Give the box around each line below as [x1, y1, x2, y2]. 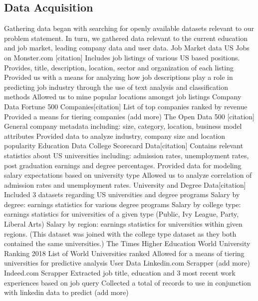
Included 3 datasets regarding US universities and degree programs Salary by [4, 189, 240, 200]
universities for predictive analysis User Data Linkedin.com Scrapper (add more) [4, 258, 251, 268]
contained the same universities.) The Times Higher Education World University [4, 238, 251, 249]
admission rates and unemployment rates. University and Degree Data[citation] [4, 179, 246, 190]
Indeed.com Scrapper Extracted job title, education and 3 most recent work [4, 268, 236, 278]
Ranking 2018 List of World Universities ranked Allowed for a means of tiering [4, 248, 245, 258]
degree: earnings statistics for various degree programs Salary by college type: [4, 199, 241, 209]
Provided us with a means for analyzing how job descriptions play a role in [4, 72, 233, 82]
